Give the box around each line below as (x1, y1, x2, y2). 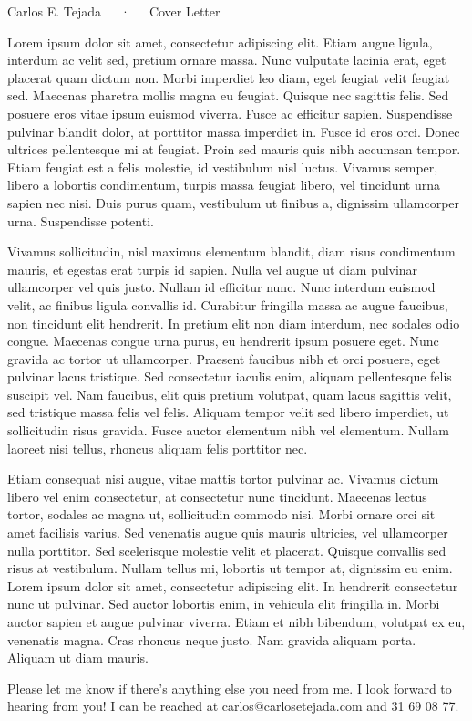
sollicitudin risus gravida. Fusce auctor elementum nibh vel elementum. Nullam (7, 421, 449, 440)
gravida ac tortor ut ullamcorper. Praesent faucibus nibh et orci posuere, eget (7, 349, 441, 368)
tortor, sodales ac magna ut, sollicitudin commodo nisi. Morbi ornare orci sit (7, 505, 436, 524)
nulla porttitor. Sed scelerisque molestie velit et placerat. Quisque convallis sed (7, 540, 446, 559)
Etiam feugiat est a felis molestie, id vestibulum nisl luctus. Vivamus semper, (7, 157, 438, 176)
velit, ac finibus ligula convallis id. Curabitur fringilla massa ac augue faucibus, (7, 295, 448, 314)
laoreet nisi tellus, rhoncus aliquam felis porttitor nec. (7, 438, 308, 457)
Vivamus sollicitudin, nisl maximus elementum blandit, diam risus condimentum (7, 242, 456, 261)
